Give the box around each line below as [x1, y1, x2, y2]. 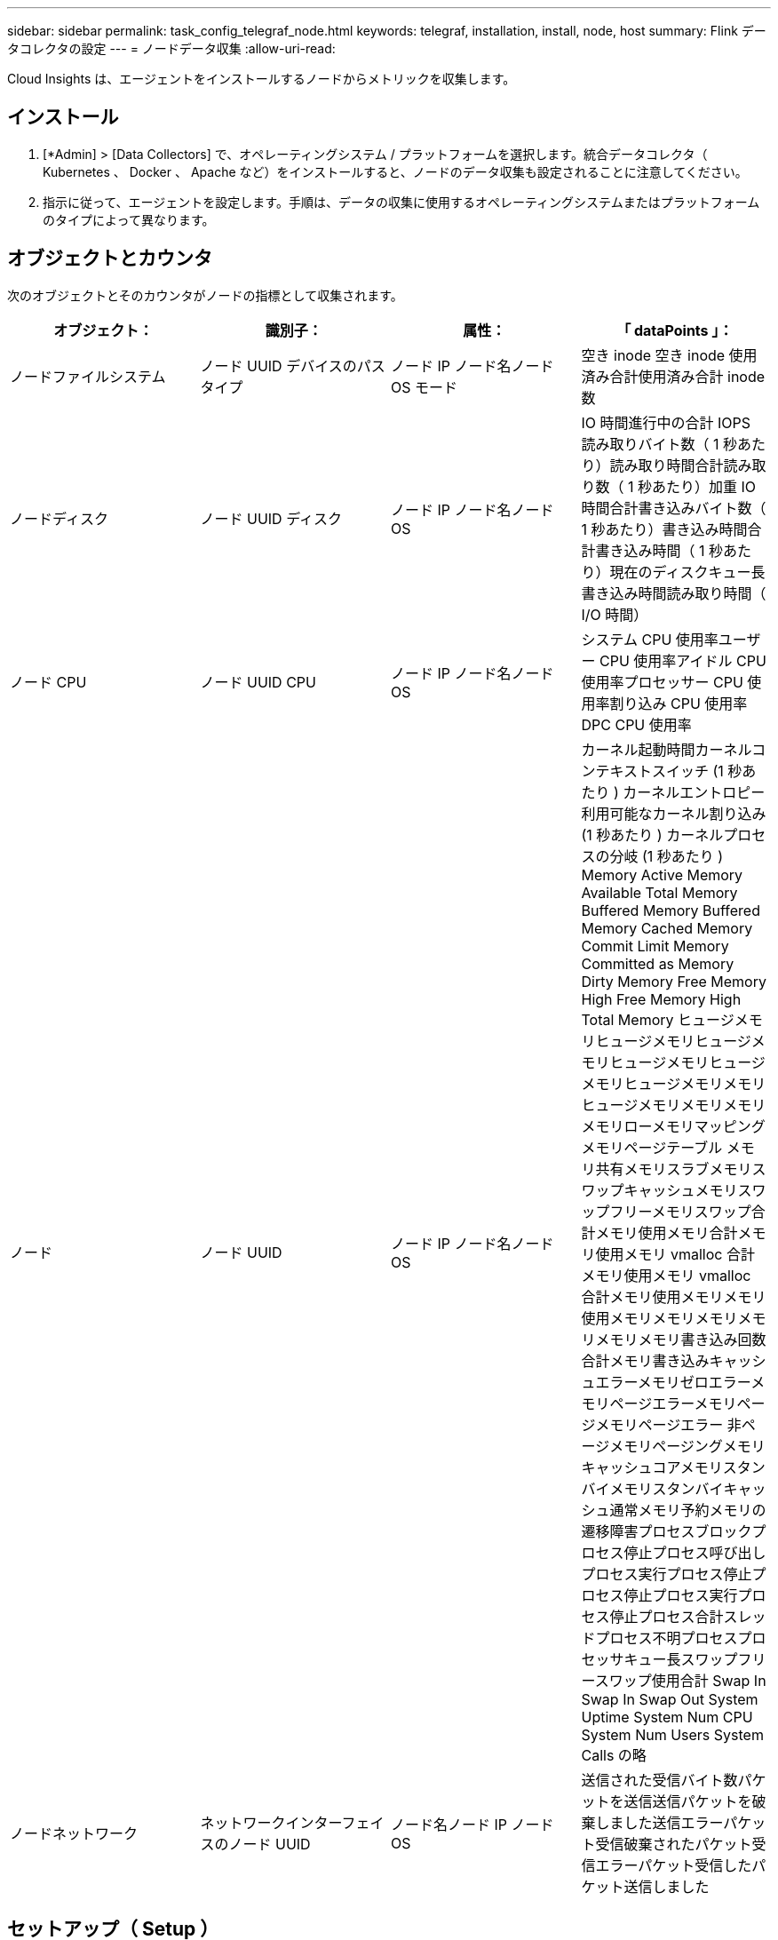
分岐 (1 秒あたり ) [609, 847, 724, 865]
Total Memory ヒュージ [581, 1010, 734, 1029]
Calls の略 [581, 1745, 647, 1764]
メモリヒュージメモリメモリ [581, 1074, 766, 1093]
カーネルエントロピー [623, 783, 766, 801]
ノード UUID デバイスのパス [200, 356, 385, 375]
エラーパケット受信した [595, 1856, 752, 1874]
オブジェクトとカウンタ [7, 247, 212, 270]
